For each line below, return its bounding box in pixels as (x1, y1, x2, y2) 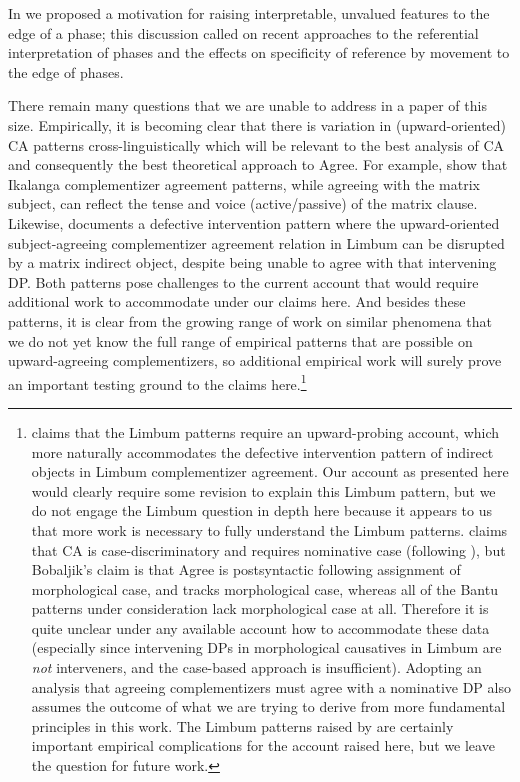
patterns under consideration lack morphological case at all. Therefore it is (31, 598, 489, 619)
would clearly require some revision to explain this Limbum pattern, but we (31, 480, 496, 501)
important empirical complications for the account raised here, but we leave (31, 735, 495, 756)
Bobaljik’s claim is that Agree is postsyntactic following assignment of (31, 559, 461, 580)
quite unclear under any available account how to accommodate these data (31, 617, 490, 638)
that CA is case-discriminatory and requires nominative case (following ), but (31, 539, 506, 560)
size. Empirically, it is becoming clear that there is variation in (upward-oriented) (8, 114, 507, 135)
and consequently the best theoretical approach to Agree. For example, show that (8, 154, 508, 175)
